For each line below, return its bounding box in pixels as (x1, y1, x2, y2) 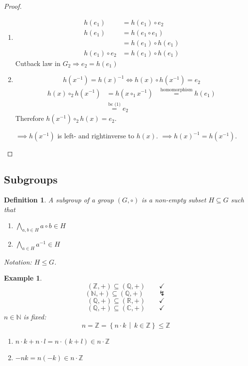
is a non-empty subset (141, 195, 206, 205)
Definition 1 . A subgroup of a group (4, 195, 114, 205)
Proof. (4, 1, 22, 11)
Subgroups (4, 172, 58, 187)
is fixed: (23, 312, 46, 322)
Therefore (15, 113, 44, 123)
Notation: (4, 256, 32, 266)
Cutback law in (15, 58, 61, 68)
